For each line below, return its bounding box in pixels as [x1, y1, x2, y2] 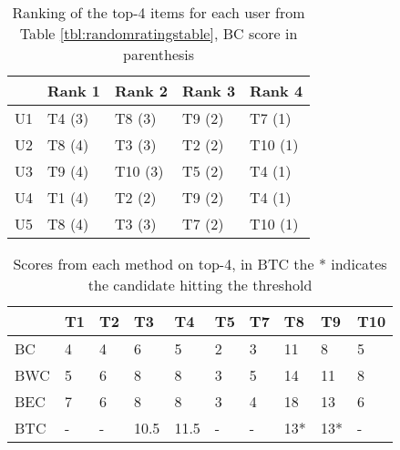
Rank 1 [47, 80, 101, 101]
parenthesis [123, 44, 195, 65]
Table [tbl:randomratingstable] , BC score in [19, 23, 298, 44]
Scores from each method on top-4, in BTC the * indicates [13, 253, 387, 274]
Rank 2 [115, 80, 169, 101]
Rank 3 [182, 80, 236, 101]
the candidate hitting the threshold [87, 274, 313, 295]
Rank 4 [250, 80, 303, 101]
